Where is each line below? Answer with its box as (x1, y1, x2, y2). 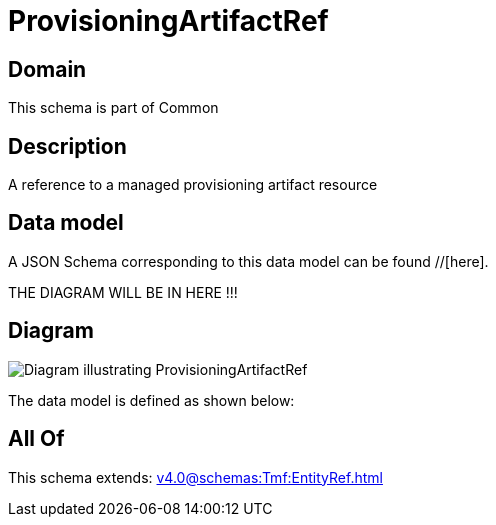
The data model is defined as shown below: (8, 391, 295, 409)
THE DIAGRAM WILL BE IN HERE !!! (8, 283, 238, 301)
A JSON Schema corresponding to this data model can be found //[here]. (8, 252, 489, 270)
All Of (8, 426, 65, 452)
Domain (8, 56, 87, 82)
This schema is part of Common (8, 99, 219, 117)
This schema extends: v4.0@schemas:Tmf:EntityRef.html (8, 468, 383, 486)
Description (8, 133, 127, 159)
